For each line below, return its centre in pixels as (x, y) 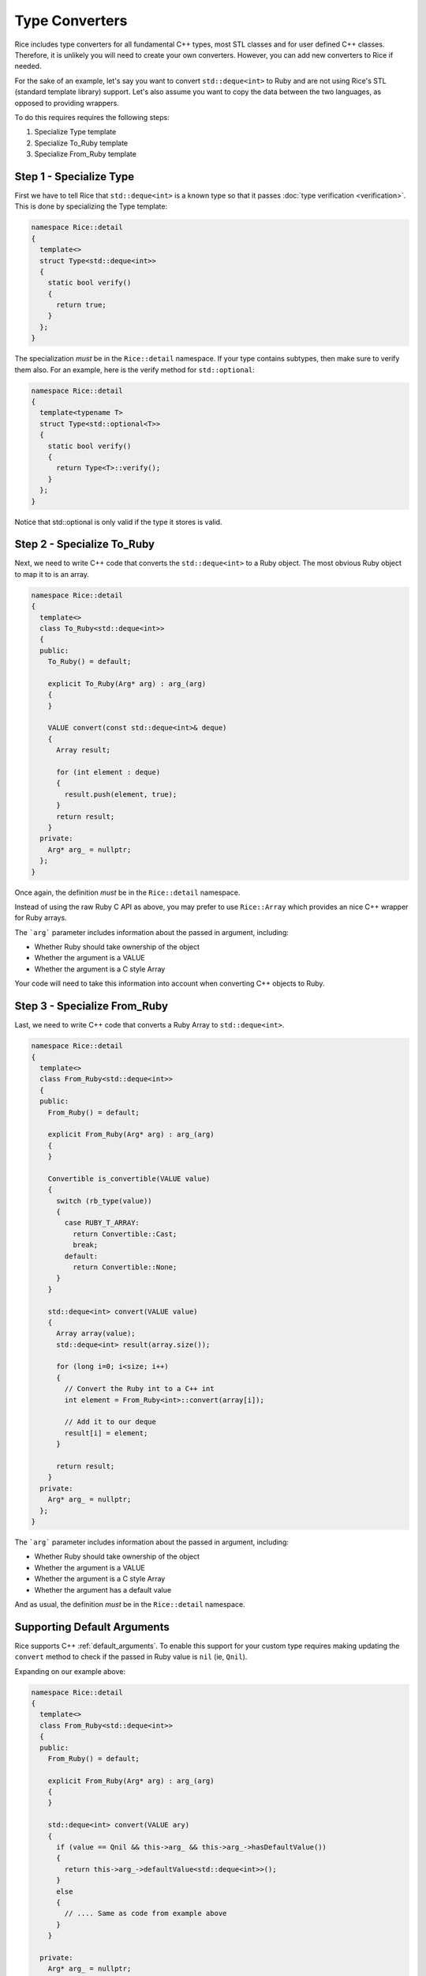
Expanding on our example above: (70, 1671)
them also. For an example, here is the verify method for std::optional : (135, 370)
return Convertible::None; (125, 1267)
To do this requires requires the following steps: (92, 117)
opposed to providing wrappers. (67, 103)
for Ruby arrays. (41, 918)
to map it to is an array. (52, 574)
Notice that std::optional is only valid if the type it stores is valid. (118, 522)
